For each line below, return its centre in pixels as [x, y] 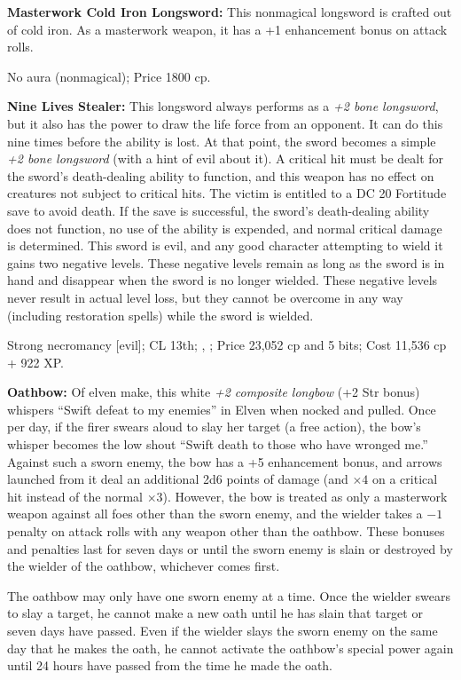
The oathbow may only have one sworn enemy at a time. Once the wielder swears [229, 595]
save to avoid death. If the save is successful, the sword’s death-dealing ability [219, 210]
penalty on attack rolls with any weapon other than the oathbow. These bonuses [226, 531]
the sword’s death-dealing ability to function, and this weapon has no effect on [221, 175]
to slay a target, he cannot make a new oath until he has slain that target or [215, 613]
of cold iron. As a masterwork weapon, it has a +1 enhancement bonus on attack [227, 29]
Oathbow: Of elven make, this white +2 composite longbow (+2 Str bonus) [214, 392]
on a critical [405, 479]
